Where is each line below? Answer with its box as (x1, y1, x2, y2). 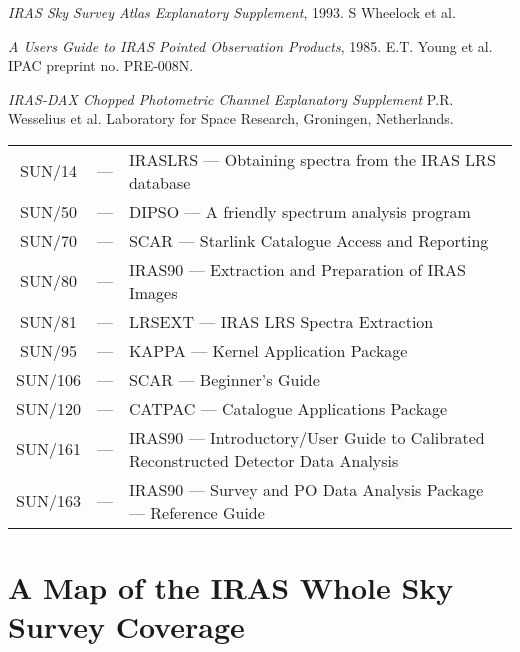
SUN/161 (16, 437, 81, 461)
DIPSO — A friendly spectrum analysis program (128, 199, 471, 223)
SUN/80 (20, 269, 77, 293)
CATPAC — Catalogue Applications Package (128, 396, 448, 420)
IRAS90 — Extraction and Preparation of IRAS (128, 257, 466, 281)
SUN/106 (16, 367, 81, 391)
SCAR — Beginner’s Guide (128, 367, 320, 391)
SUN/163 (16, 489, 81, 513)
